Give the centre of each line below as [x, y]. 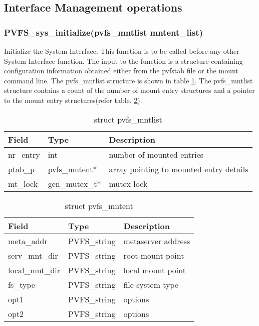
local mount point [155, 270]
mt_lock [23, 183]
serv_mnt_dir [33, 255]
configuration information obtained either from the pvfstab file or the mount [121, 71]
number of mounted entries [156, 154]
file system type [151, 284]
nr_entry [24, 154]
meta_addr [28, 241]
